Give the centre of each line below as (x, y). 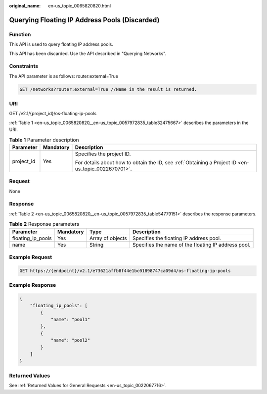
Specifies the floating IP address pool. (177, 238)
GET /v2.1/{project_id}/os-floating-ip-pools (53, 114)
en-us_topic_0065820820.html (80, 6)
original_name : (25, 6)
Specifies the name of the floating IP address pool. (192, 245)
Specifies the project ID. (103, 154)
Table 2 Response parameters (44, 224)
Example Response (33, 285)
